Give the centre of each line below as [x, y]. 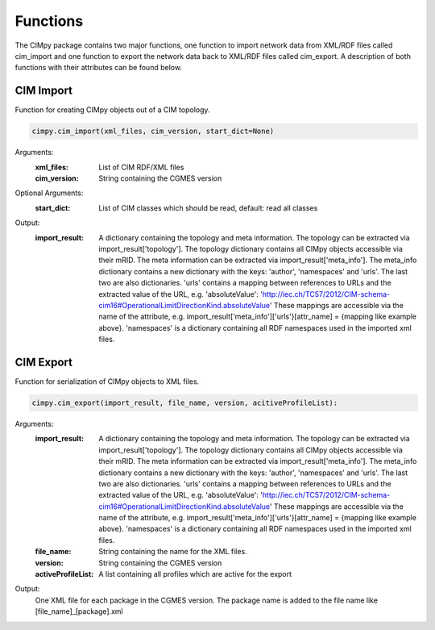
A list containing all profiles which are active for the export [195, 574]
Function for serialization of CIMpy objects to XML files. [107, 381]
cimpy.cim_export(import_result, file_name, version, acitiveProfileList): [185, 403]
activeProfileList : [64, 574]
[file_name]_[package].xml [79, 611]
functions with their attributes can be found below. [99, 68]
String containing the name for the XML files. [173, 552]
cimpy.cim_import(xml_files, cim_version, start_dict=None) [153, 131]
